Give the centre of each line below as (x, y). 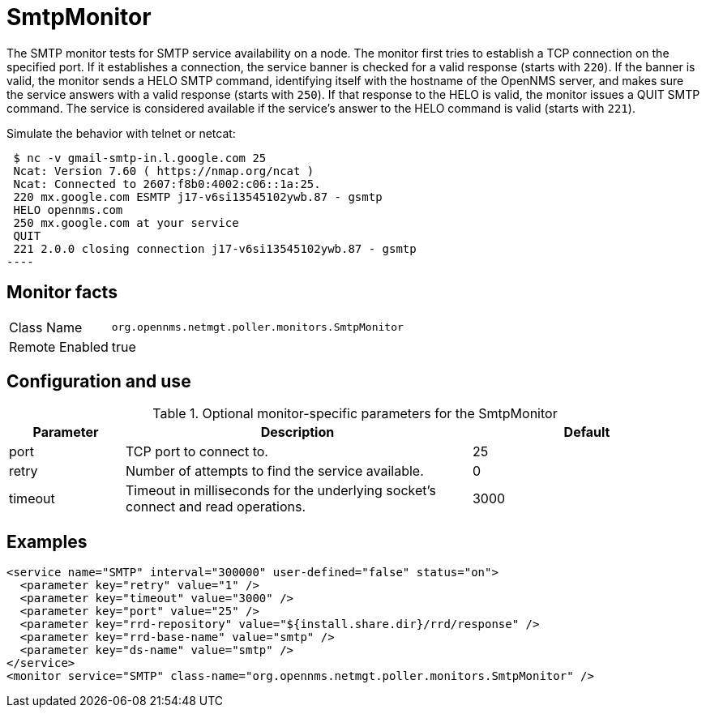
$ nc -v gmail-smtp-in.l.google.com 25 (140, 158)
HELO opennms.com (68, 209)
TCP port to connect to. (197, 452)
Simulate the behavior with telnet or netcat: (121, 133)
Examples (47, 541)
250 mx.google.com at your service (126, 222)
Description (297, 432)
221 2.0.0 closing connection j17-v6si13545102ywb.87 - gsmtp (215, 248)
